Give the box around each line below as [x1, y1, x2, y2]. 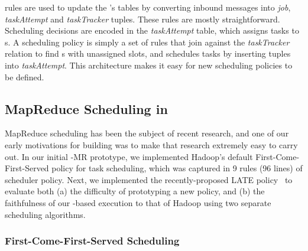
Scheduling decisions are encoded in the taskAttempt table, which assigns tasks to [5, 24, 299, 37]
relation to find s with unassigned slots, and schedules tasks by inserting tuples [5, 47, 291, 60]
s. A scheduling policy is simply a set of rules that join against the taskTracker [5, 35, 290, 48]
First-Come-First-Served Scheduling [5, 233, 180, 248]
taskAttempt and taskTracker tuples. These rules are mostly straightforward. [5, 12, 280, 25]
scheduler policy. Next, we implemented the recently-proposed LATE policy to [5, 173, 293, 185]
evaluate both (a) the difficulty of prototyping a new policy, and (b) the [5, 185, 265, 197]
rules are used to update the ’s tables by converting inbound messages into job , [5, 1, 291, 13]
